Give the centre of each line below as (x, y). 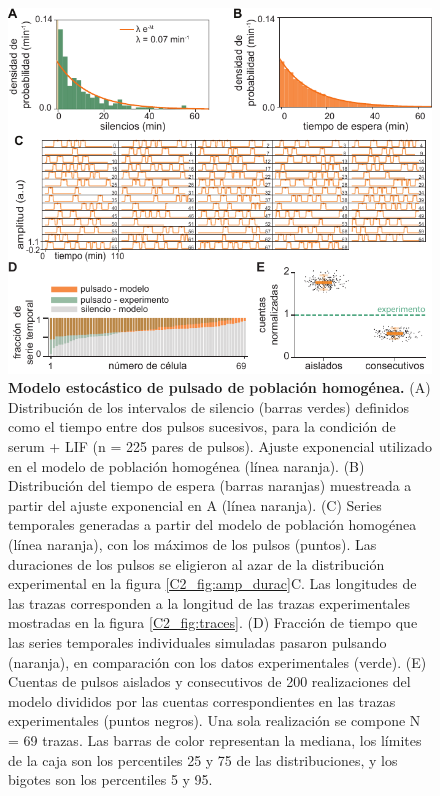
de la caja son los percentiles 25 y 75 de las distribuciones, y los (203, 759)
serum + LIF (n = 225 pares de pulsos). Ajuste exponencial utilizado (220, 446)
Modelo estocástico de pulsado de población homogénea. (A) (219, 387)
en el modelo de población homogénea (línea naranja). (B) (186, 465)
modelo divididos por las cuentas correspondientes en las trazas (202, 700)
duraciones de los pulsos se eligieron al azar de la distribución (196, 563)
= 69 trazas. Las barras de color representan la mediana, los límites (215, 739)
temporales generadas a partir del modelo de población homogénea (212, 524)
